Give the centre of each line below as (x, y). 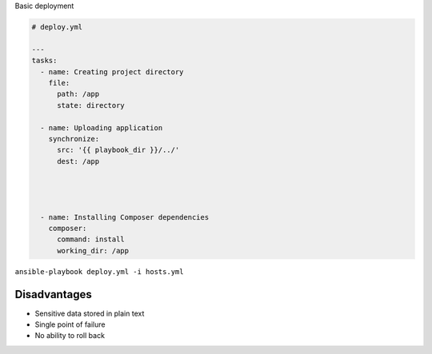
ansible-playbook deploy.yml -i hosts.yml (99, 271)
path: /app (78, 94)
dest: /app (78, 161)
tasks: (44, 61)
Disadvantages (53, 294)
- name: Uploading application (102, 127)
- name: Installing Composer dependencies (125, 217)
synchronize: (74, 139)
